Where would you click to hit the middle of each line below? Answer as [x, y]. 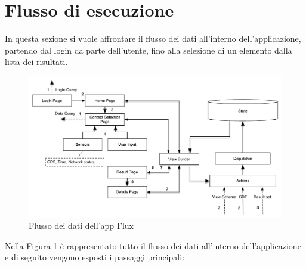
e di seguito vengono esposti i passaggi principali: [95, 257]
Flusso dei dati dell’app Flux [81, 226]
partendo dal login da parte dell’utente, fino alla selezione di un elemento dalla [149, 50]
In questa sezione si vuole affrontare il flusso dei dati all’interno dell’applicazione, [153, 38]
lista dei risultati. [36, 62]
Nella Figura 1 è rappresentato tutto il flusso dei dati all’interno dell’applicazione [153, 245]
